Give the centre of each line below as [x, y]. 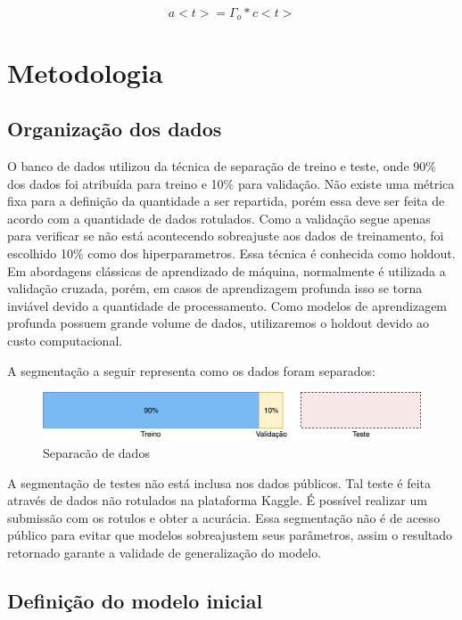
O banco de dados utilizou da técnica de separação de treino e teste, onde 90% [222, 166]
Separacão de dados [96, 452]
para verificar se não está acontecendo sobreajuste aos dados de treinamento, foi [226, 236]
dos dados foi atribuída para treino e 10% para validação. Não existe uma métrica [231, 183]
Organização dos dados [115, 129]
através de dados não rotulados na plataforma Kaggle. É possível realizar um [217, 500]
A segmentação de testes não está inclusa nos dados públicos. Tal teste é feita [219, 482]
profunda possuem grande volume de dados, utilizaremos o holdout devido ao [218, 323]
